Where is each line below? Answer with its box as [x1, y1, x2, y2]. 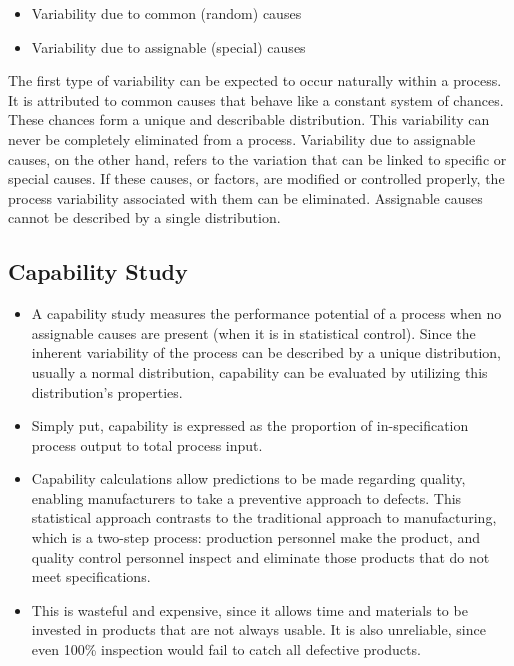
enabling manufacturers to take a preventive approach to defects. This [31, 487, 462, 508]
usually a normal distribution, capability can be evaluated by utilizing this [31, 361, 488, 382]
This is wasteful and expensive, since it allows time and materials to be [31, 599, 468, 620]
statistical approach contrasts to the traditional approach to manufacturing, [31, 507, 497, 528]
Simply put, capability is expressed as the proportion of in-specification [31, 415, 469, 436]
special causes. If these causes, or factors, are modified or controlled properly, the [8, 168, 505, 189]
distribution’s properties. [31, 381, 183, 402]
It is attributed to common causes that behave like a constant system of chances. [8, 89, 504, 110]
